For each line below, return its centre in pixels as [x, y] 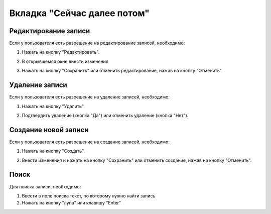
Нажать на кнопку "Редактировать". [61, 52]
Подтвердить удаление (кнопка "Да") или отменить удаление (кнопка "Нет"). [105, 115]
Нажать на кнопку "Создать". [53, 151]
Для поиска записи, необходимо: [45, 186]
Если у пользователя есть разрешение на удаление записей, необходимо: [90, 97]
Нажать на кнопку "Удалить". [53, 106]
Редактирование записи [50, 31]
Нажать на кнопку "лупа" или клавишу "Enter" [72, 203]
